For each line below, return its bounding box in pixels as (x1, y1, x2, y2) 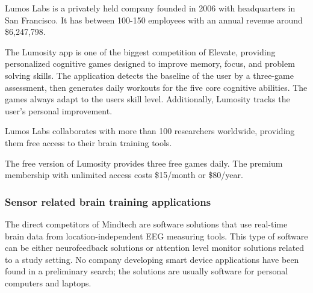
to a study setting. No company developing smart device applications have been (5, 253, 299, 265)
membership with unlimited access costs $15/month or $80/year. (5, 168, 243, 181)
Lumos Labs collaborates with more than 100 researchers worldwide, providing (5, 125, 295, 137)
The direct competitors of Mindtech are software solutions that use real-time (5, 217, 288, 230)
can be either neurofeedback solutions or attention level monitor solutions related (5, 241, 305, 254)
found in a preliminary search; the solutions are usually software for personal (5, 265, 288, 277)
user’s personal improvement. (5, 104, 113, 117)
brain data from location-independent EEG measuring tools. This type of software (5, 229, 308, 242)
